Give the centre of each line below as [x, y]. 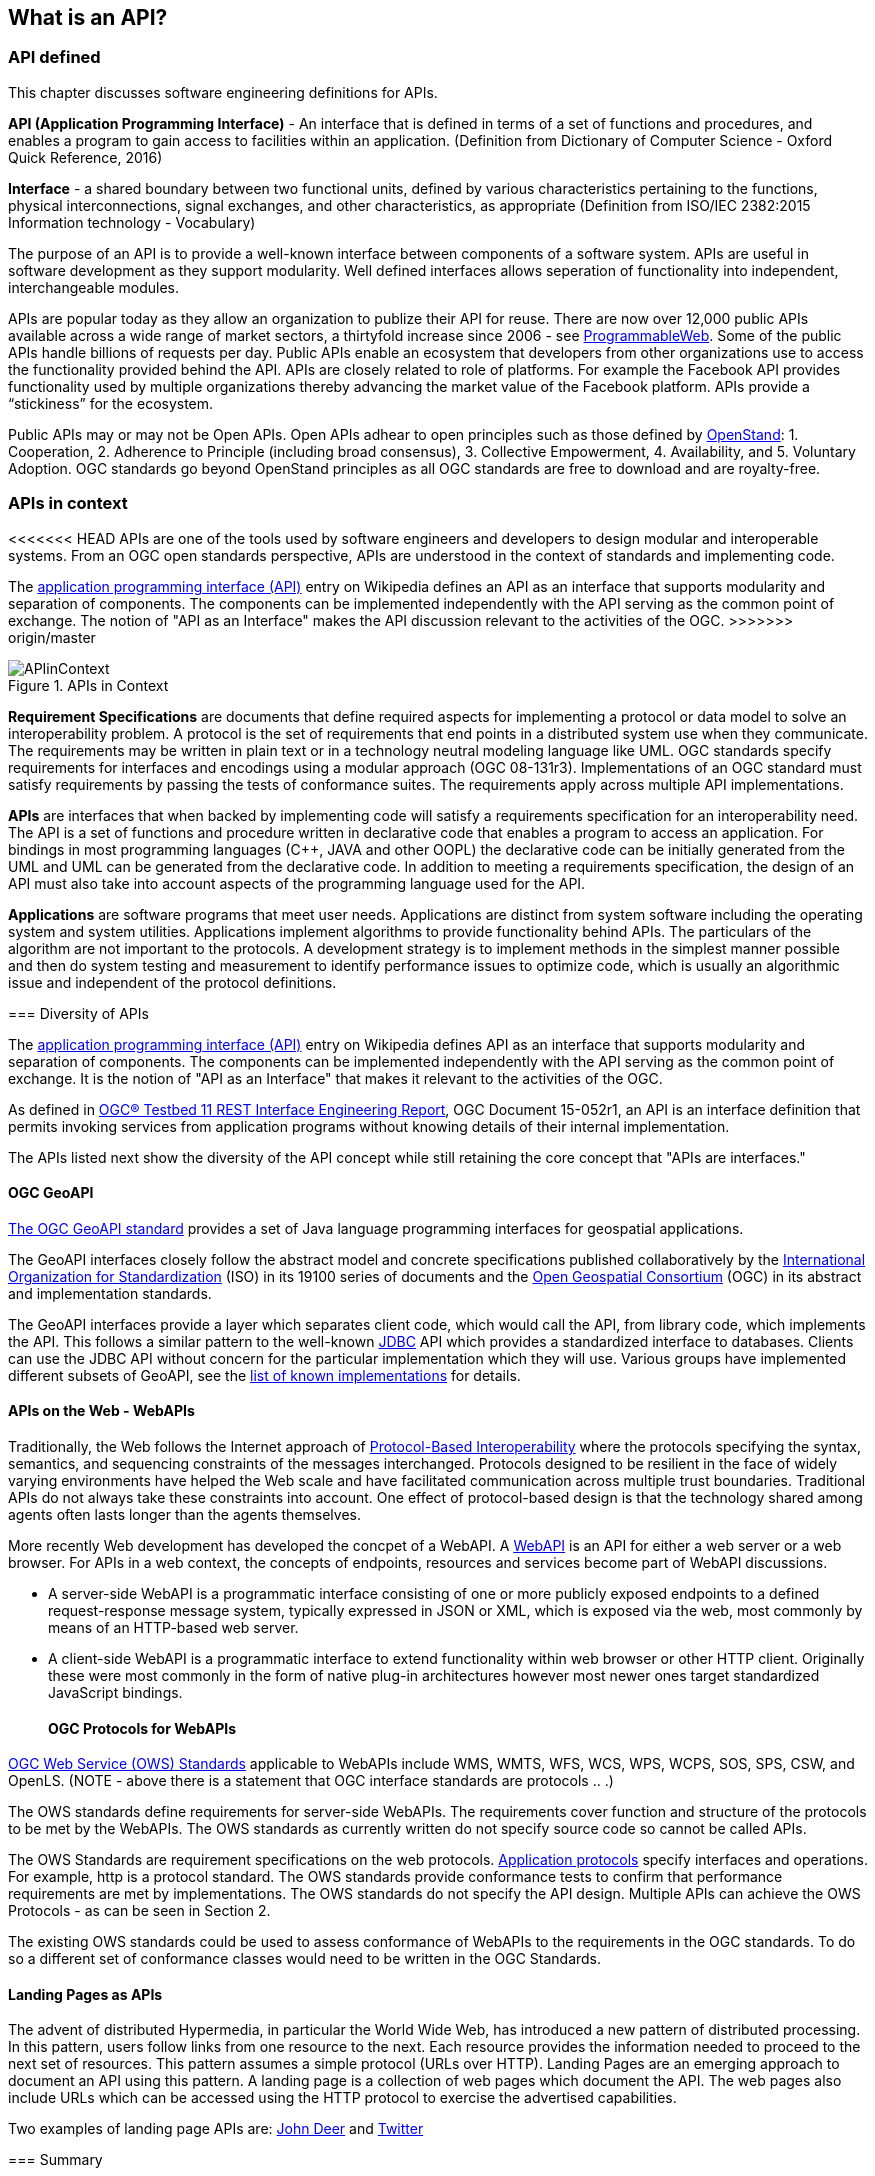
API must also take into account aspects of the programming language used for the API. [297, 883]
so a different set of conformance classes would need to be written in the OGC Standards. [305, 1959]
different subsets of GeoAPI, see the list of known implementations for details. [264, 1375]
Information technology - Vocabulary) [132, 222]
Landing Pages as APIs [85, 1994]
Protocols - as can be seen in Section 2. [139, 1911]
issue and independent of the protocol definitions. [172, 982]
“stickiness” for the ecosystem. [111, 403]
